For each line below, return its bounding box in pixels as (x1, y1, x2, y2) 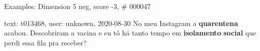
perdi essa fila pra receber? (4, 37, 87, 47)
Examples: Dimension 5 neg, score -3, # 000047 (4, 1, 151, 11)
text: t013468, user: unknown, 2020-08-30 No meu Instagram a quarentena (4, 17, 238, 28)
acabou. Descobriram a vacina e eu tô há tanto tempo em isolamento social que (4, 27, 256, 38)
